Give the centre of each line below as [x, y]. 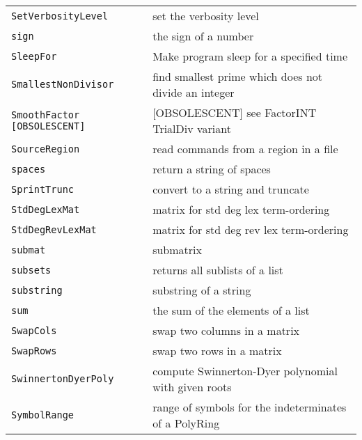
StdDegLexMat [46, 209]
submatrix [177, 250]
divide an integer [194, 92]
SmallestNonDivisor [63, 84]
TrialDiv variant [192, 128]
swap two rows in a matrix [217, 351]
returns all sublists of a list [218, 270]
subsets [31, 270]
